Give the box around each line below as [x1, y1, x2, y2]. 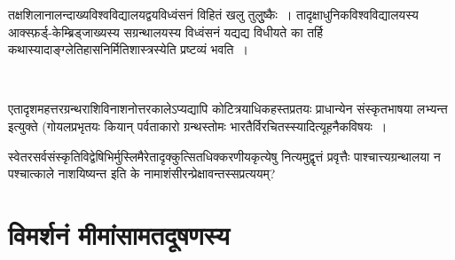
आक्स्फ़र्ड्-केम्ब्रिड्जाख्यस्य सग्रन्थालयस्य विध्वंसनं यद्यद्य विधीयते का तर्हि [8, 22, 324, 41]
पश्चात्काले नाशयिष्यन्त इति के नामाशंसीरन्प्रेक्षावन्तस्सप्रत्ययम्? [8, 164, 276, 183]
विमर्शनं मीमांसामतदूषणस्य [8, 216, 230, 252]
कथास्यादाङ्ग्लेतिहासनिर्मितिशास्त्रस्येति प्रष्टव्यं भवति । [8, 40, 248, 59]
